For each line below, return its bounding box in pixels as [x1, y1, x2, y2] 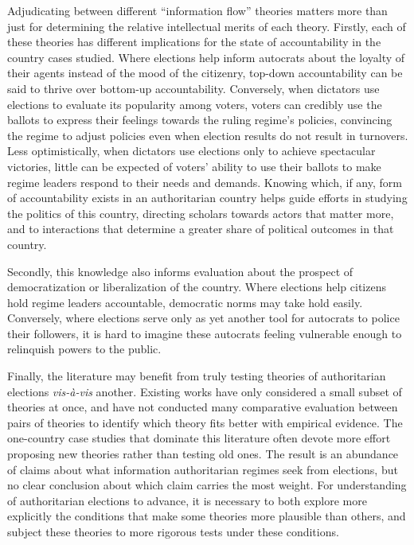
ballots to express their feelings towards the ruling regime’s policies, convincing [7, 111, 393, 128]
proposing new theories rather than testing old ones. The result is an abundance [7, 446, 399, 462]
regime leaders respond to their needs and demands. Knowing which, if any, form [7, 173, 402, 190]
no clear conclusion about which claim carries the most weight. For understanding [7, 477, 407, 493]
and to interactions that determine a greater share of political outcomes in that [7, 220, 394, 237]
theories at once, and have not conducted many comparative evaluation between [7, 399, 398, 415]
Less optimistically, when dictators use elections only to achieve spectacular [7, 142, 376, 159]
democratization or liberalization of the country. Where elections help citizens [7, 278, 386, 295]
